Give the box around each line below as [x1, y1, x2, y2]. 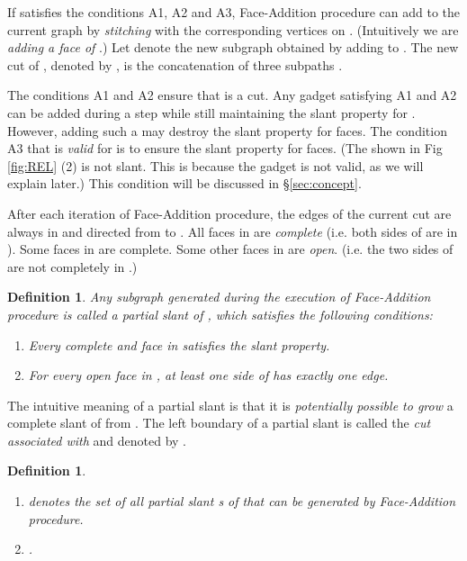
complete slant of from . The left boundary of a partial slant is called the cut [7, 413, 431, 432]
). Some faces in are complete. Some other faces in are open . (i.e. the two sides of [7, 240, 454, 258]
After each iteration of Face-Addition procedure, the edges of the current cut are [7, 204, 452, 222]
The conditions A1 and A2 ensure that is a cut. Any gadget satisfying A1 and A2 [7, 86, 457, 104]
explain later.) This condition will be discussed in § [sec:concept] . [7, 174, 362, 193]
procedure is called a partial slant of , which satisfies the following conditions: [7, 304, 433, 323]
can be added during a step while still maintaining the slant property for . [7, 103, 416, 122]
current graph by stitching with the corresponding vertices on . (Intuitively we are [7, 20, 459, 39]
